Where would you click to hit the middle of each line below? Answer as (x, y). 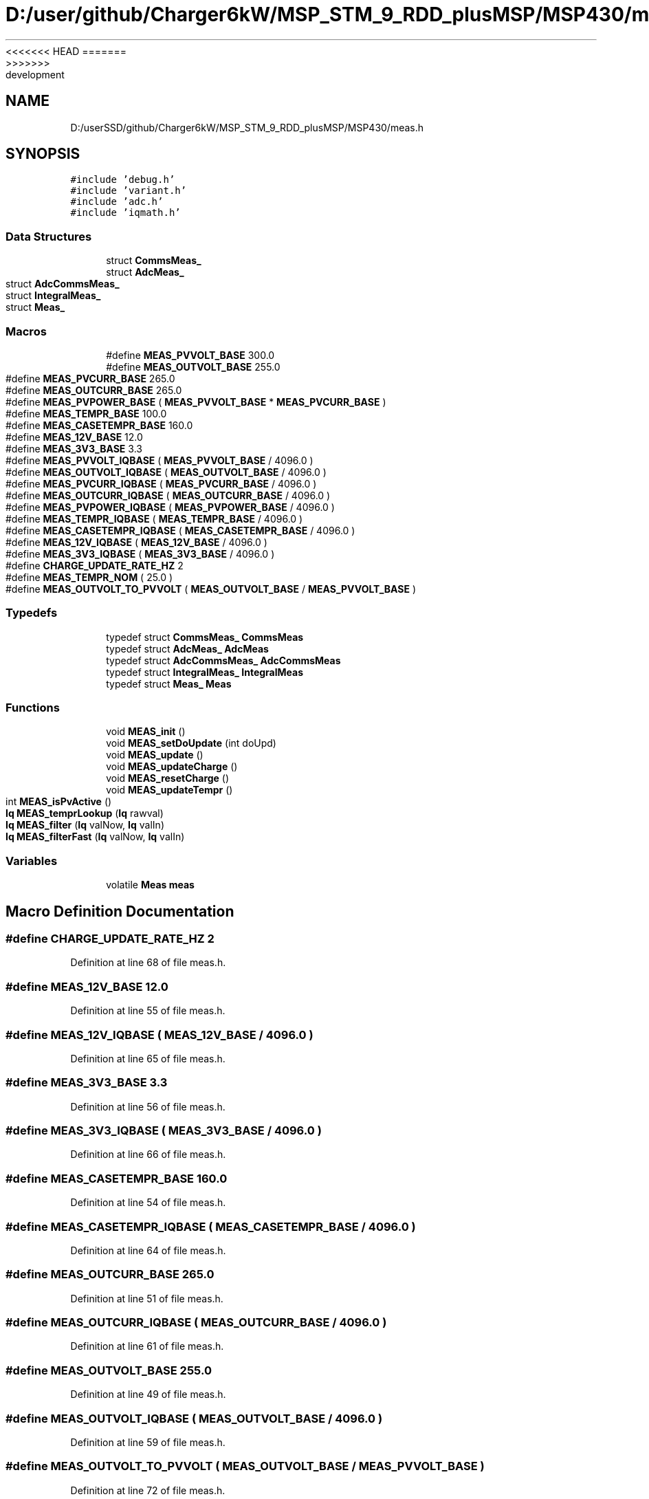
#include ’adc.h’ (117, 202)
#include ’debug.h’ (123, 180)
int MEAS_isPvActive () (59, 802)
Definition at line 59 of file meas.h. (148, 1442)
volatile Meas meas (150, 885)
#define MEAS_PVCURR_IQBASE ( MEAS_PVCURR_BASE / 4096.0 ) (161, 483)
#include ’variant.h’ (129, 191)
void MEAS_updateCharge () (172, 767)
